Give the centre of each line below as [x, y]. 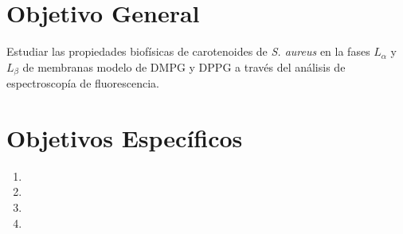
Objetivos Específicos [125, 137]
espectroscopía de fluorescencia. [83, 83]
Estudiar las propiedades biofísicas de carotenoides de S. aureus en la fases [188, 51]
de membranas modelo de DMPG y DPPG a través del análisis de [184, 66]
